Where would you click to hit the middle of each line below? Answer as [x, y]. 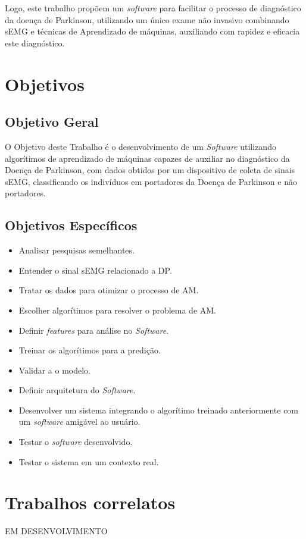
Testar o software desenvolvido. [76, 442]
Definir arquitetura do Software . [77, 390]
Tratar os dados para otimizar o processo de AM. [109, 290]
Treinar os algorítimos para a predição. [90, 350]
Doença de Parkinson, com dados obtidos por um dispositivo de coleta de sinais [150, 170]
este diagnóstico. [35, 43]
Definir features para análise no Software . [94, 330]
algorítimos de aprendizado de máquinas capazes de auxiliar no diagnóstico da [147, 158]
